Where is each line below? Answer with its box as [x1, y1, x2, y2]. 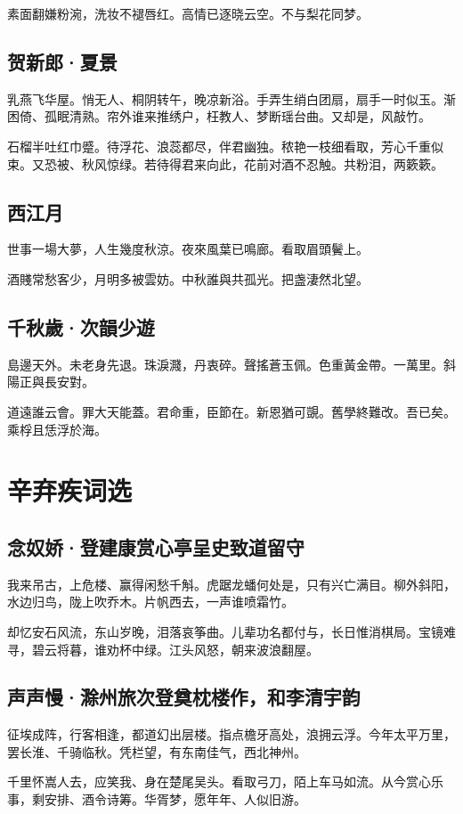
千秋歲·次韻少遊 [7, 313, 155, 340]
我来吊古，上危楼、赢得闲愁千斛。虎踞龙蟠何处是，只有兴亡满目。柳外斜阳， [7, 574, 456, 593]
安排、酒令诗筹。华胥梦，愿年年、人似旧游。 [44, 790, 306, 809]
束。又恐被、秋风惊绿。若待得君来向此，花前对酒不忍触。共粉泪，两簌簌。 [7, 154, 443, 173]
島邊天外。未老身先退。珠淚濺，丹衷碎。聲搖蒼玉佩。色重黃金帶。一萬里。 [7, 354, 443, 373]
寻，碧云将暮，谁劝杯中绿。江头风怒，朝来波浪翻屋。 [7, 639, 319, 658]
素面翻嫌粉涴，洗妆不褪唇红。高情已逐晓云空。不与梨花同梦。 [7, 4, 369, 22]
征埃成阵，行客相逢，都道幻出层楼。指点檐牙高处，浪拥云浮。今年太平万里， [7, 725, 456, 744]
